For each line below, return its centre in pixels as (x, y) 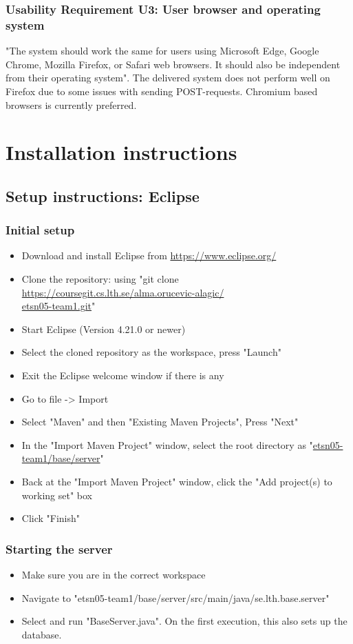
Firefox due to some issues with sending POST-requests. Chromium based (162, 91)
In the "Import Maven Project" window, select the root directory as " (167, 444)
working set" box (57, 495)
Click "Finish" (51, 518)
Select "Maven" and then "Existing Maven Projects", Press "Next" (160, 422)
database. (42, 634)
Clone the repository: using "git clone (100, 279)
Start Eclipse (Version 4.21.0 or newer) (104, 329)
